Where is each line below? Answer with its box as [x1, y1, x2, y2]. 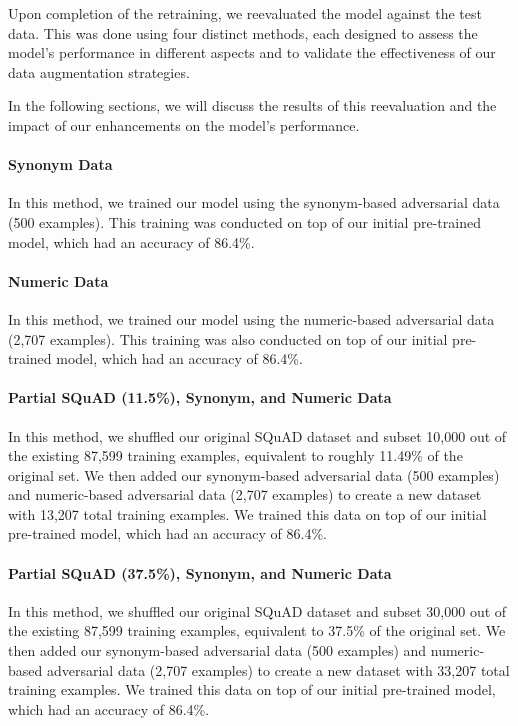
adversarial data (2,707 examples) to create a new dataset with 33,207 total [46, 659, 510, 680]
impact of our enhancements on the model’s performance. [8, 114, 360, 135]
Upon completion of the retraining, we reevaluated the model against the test [8, 3, 482, 23]
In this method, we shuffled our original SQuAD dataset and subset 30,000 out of [8, 600, 507, 621]
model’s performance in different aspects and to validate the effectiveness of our [8, 42, 496, 63]
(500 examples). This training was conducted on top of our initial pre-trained [8, 211, 481, 232]
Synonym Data [8, 154, 113, 175]
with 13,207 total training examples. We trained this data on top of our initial [8, 503, 487, 524]
